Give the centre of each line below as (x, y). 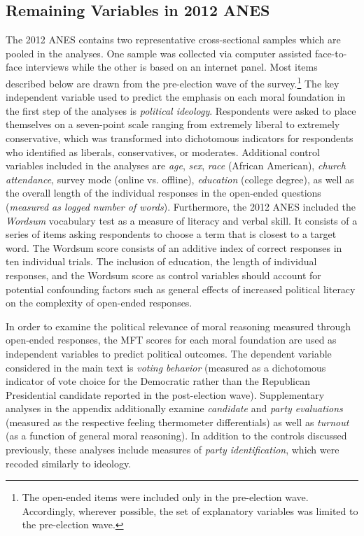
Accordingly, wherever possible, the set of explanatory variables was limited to (190, 510)
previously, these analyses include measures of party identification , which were (173, 450)
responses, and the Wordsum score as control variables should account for (163, 275)
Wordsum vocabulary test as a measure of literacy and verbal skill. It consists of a (182, 220)
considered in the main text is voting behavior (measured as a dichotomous (166, 367)
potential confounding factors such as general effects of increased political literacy (181, 289)
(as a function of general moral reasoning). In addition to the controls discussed (176, 436)
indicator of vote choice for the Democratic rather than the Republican (158, 381)
